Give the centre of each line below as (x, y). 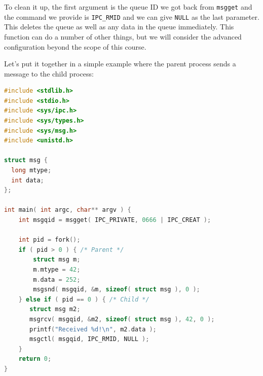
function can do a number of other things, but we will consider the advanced (123, 36)
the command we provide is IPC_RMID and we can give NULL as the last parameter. (132, 16)
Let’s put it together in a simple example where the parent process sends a (120, 64)
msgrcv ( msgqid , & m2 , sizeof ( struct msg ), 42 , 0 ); (122, 319)
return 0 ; (35, 359)
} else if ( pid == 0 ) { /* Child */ (84, 299)
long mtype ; (31, 171)
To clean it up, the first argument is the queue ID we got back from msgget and (128, 7)
